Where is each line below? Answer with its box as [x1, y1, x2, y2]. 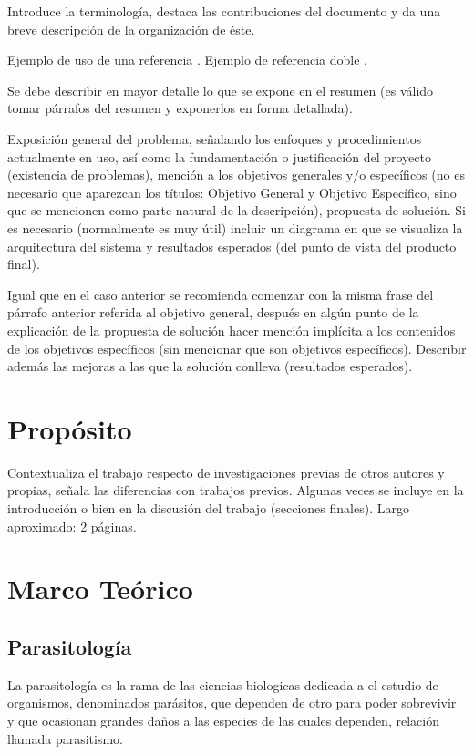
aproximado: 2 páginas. [7, 516, 137, 535]
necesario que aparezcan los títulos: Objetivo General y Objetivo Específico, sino [7, 182, 457, 201]
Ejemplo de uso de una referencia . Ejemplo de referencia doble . [7, 50, 367, 69]
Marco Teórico [7, 570, 193, 607]
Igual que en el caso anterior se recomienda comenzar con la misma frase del [7, 284, 434, 304]
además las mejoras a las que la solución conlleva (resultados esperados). [7, 356, 413, 376]
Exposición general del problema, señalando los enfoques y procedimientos [7, 129, 422, 148]
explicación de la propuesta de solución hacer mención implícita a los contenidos [7, 320, 456, 339]
